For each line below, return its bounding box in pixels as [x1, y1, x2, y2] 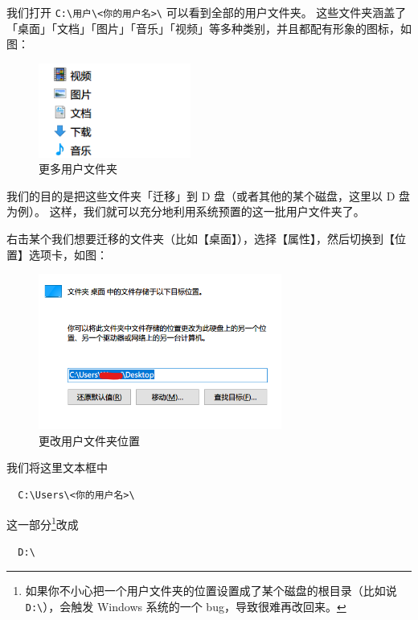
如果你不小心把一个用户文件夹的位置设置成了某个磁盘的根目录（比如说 [25, 582, 397, 599]
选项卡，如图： [28, 246, 108, 262]
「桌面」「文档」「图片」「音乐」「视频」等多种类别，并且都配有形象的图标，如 [6, 19, 412, 36]
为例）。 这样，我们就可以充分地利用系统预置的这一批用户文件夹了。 [6, 203, 365, 220]
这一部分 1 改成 [6, 514, 79, 532]
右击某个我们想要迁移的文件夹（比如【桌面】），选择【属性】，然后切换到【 [6, 230, 395, 247]
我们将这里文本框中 [6, 459, 108, 476]
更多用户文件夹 [39, 160, 117, 177]
